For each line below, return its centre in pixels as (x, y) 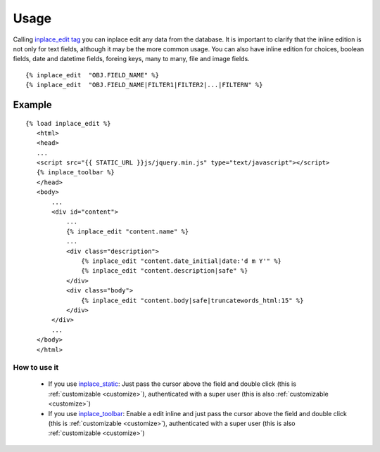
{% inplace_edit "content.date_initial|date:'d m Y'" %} (181, 261)
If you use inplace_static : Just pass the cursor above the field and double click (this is (172, 384)
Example (32, 104)
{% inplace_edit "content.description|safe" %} (165, 271)
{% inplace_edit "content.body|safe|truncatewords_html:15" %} (192, 300)
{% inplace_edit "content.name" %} (127, 231)
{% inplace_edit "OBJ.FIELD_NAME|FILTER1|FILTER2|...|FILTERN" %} (144, 85)
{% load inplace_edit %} (68, 123)
